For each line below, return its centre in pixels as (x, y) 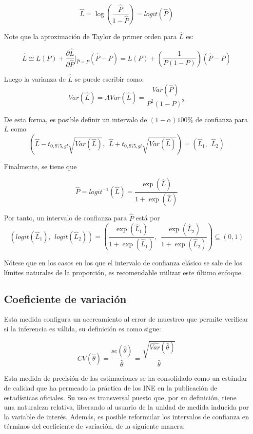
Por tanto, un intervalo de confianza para (66, 218)
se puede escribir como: (109, 78)
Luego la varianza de (35, 78)
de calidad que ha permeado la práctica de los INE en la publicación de (111, 387)
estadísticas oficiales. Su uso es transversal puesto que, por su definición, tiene (120, 397)
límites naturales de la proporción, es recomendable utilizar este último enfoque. (124, 272)
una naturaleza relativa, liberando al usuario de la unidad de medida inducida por (126, 407)
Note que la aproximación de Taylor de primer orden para (90, 36)
